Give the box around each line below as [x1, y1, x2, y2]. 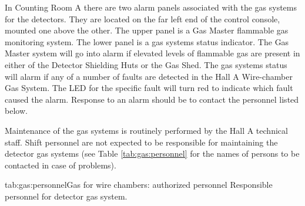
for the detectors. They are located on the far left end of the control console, [5, 12, 280, 25]
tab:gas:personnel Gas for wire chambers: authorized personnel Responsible [5, 178, 273, 191]
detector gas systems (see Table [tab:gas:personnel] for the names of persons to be [5, 147, 300, 160]
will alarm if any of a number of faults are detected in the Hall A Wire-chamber [5, 70, 293, 82]
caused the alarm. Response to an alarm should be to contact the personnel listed [5, 93, 299, 105]
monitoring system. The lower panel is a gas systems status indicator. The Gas [5, 35, 289, 48]
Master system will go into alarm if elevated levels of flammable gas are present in [5, 47, 300, 59]
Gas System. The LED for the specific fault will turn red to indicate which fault [5, 82, 293, 94]
